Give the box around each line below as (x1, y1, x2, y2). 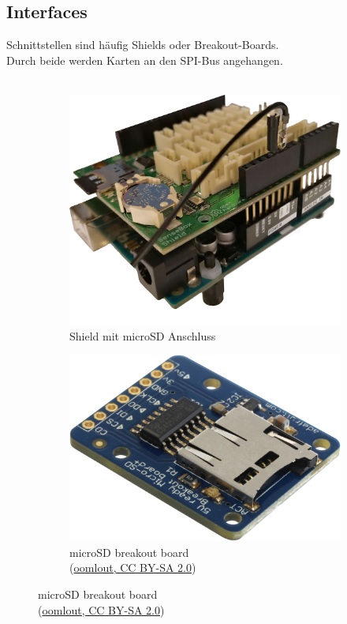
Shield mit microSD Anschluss (69, 327, 216, 344)
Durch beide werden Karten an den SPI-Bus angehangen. (6, 51, 283, 68)
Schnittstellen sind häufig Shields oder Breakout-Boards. (6, 36, 279, 53)
